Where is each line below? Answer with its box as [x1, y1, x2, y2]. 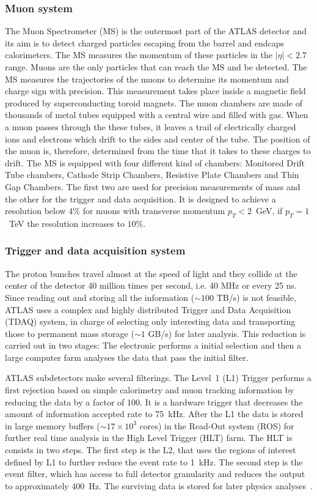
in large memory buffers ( [5, 419, 100, 432]
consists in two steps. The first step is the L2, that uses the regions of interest [5, 443, 296, 456]
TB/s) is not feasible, [216, 291, 296, 303]
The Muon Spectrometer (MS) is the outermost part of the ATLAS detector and [5, 24, 307, 37]
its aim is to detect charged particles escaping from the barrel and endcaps [5, 36, 285, 49]
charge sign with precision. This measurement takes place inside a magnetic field [5, 84, 306, 97]
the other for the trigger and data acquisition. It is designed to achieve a [5, 192, 276, 205]
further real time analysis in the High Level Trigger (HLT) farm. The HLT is [5, 431, 293, 444]
